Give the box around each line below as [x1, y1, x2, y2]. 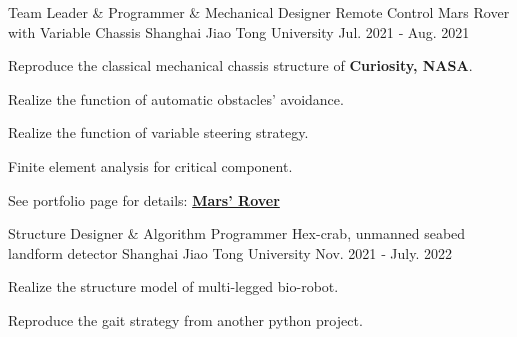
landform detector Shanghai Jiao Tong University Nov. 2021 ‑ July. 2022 [8, 242, 452, 263]
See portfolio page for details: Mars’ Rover [8, 189, 280, 210]
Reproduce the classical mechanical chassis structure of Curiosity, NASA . [8, 55, 473, 76]
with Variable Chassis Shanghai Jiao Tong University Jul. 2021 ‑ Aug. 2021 [8, 21, 470, 42]
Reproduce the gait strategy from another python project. [8, 309, 363, 330]
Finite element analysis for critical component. [8, 155, 293, 176]
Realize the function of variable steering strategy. [8, 122, 309, 143]
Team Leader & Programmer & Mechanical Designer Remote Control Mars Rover [8, 2, 510, 22]
